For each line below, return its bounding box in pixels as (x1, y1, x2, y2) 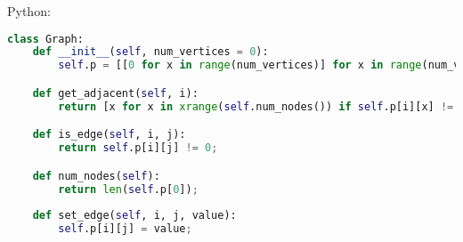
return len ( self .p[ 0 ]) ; (58, 182, 199, 196)
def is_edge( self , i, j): (32, 128, 186, 141)
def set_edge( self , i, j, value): (32, 209, 237, 222)
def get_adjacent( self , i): (32, 86, 199, 100)
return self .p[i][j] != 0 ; (58, 141, 218, 155)
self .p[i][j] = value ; (58, 222, 192, 236)
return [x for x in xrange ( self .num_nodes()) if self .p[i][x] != (58, 100, 454, 113)
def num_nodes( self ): (32, 169, 160, 182)
